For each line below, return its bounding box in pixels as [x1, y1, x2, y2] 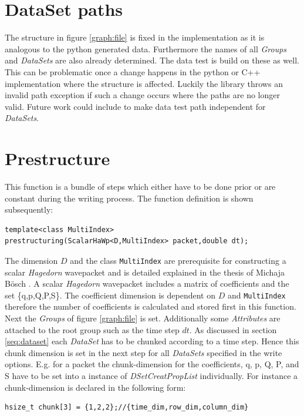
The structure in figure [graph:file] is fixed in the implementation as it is [5, 31, 265, 43]
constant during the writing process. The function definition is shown [5, 192, 254, 204]
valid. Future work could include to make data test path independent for [5, 100, 266, 112]
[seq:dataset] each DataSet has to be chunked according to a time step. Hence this [5, 335, 299, 347]
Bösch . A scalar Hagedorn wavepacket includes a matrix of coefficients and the [5, 277, 289, 290]
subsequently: [5, 203, 53, 216]
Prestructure [5, 146, 110, 170]
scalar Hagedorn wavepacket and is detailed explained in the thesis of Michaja [5, 266, 285, 278]
